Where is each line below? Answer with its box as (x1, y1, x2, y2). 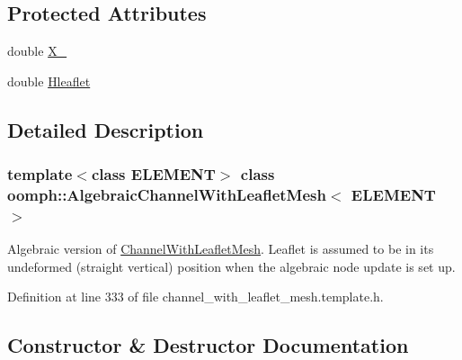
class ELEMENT (91, 163, 216, 185)
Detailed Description (7, 115, 204, 143)
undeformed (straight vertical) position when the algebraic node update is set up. (7, 256, 456, 275)
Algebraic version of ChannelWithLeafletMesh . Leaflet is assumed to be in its (7, 239, 434, 258)
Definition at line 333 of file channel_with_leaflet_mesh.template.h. (7, 287, 384, 306)
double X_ (7, 41, 67, 60)
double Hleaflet (7, 71, 91, 90)
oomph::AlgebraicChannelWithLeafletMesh (7, 184, 326, 206)
